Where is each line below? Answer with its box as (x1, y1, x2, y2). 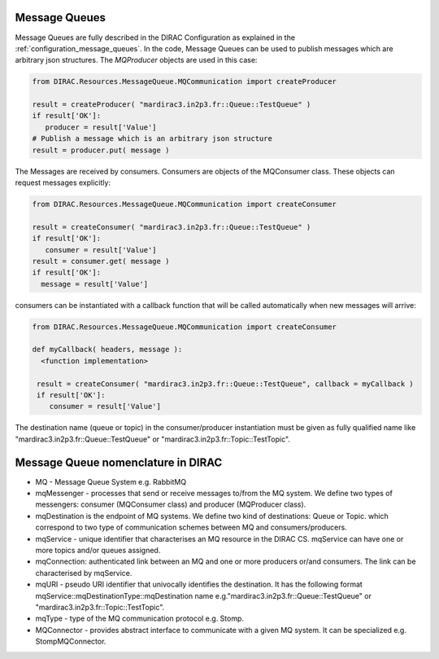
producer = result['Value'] (45, 122, 158, 132)
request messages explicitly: (15, 178, 111, 187)
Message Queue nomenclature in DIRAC (15, 455, 223, 469)
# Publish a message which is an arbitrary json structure (32, 134, 272, 143)
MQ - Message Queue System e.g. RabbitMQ (35, 477, 187, 486)
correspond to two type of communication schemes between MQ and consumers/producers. (35, 522, 347, 533)
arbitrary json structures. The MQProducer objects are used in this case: (15, 55, 258, 65)
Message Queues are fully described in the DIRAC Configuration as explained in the (15, 33, 296, 42)
